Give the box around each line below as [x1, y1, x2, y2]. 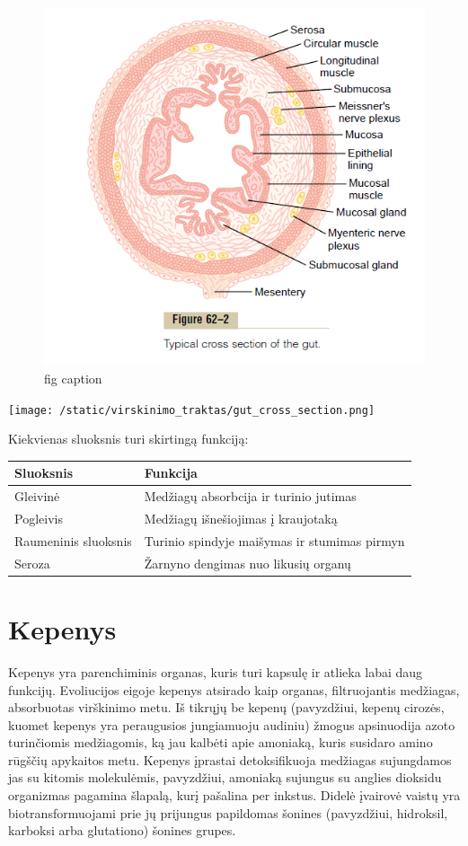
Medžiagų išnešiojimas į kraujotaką [144, 509, 338, 527]
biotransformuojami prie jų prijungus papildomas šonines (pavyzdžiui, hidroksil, [8, 803, 448, 822]
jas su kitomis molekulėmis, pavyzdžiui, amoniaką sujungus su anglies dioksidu [8, 768, 442, 787]
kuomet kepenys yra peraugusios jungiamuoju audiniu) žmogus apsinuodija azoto [8, 715, 455, 734]
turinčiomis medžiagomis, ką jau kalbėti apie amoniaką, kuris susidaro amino [8, 733, 433, 752]
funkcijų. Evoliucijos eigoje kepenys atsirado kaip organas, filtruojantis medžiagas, [8, 680, 460, 699]
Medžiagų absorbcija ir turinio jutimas [144, 487, 357, 506]
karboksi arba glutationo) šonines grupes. [8, 821, 236, 840]
